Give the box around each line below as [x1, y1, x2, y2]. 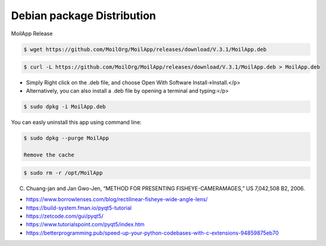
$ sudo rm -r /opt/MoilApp [23, 169, 103, 176]
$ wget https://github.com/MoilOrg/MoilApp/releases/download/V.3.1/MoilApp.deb [23, 45, 267, 53]
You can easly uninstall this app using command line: [11, 119, 142, 126]
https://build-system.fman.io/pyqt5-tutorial [26, 204, 132, 211]
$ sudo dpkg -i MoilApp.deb [23, 104, 106, 110]
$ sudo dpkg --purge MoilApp [23, 135, 109, 142]
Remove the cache [23, 151, 75, 159]
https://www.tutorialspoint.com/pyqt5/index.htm [26, 221, 145, 228]
